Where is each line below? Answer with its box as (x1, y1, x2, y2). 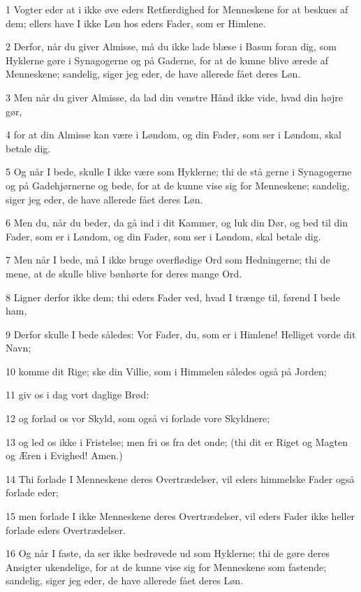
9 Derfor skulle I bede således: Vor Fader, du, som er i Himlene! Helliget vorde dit (6, 326, 356, 341)
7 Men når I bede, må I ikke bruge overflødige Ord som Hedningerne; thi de (6, 252, 330, 267)
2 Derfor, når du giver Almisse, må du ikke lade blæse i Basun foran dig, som (6, 39, 337, 54)
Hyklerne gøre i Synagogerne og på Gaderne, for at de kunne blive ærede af (6, 52, 328, 67)
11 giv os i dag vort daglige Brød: (6, 387, 149, 402)
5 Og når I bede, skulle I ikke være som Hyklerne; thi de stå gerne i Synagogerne (6, 164, 352, 179)
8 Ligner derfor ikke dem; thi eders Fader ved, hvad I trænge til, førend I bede (6, 289, 341, 304)
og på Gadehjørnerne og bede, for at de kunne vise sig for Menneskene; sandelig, (6, 178, 350, 192)
